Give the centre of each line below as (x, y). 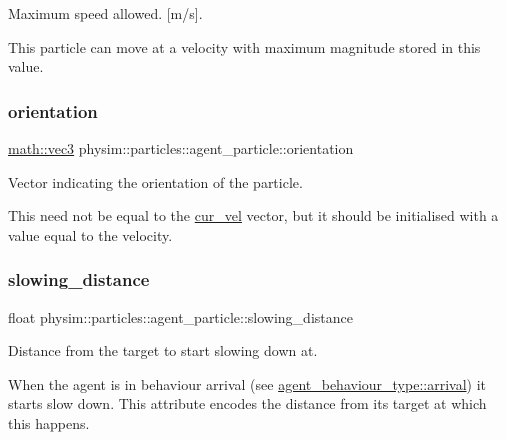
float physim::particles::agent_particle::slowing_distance (180, 316)
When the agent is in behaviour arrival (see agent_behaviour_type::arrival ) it (247, 383)
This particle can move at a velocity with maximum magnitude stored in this (244, 46)
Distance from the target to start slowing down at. (163, 350)
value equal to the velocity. (90, 234)
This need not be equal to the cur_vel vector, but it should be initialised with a (253, 215)
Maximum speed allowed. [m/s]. (105, 13)
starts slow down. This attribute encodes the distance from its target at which (247, 403)
